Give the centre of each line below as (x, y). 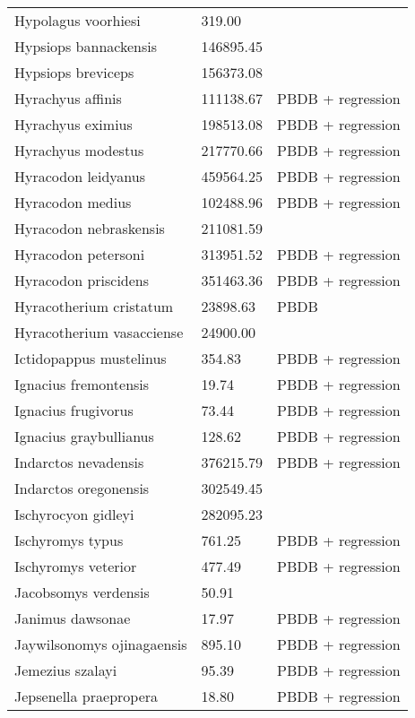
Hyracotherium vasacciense (99, 332)
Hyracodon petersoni (80, 254)
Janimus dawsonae (73, 618)
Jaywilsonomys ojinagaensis (101, 644)
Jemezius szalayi (66, 670)
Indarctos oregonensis (82, 488)
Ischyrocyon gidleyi (74, 514)
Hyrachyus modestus (79, 150)
